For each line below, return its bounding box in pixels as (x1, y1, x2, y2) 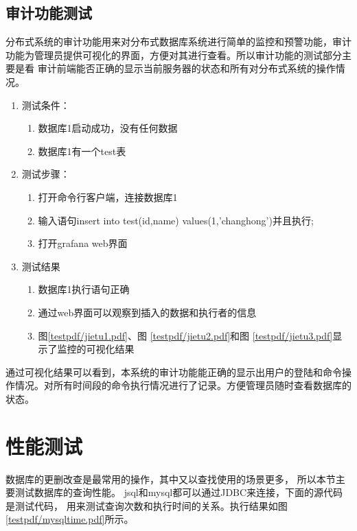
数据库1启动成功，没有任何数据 (38, 121, 178, 135)
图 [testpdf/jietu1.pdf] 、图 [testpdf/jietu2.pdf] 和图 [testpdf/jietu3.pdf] (38, 328, 333, 342)
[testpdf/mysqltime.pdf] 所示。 (5, 512, 134, 526)
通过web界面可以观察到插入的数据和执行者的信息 (38, 305, 257, 319)
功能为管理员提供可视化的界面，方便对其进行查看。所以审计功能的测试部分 (5, 47, 342, 62)
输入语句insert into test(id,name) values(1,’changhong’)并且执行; (38, 213, 314, 227)
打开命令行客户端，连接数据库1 (38, 189, 178, 204)
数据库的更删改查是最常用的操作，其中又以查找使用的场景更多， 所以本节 (5, 471, 336, 486)
